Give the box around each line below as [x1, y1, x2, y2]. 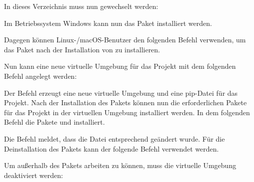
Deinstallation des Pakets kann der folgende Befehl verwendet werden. [4, 143, 219, 154]
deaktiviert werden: [4, 170, 63, 180]
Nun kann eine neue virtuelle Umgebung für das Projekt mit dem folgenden [4, 61, 236, 71]
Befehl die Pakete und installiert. [4, 117, 105, 127]
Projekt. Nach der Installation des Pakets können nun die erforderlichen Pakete [4, 97, 247, 108]
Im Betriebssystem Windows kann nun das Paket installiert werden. [4, 17, 212, 28]
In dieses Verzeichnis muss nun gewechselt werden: [4, 1, 158, 11]
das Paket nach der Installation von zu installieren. [4, 44, 160, 54]
